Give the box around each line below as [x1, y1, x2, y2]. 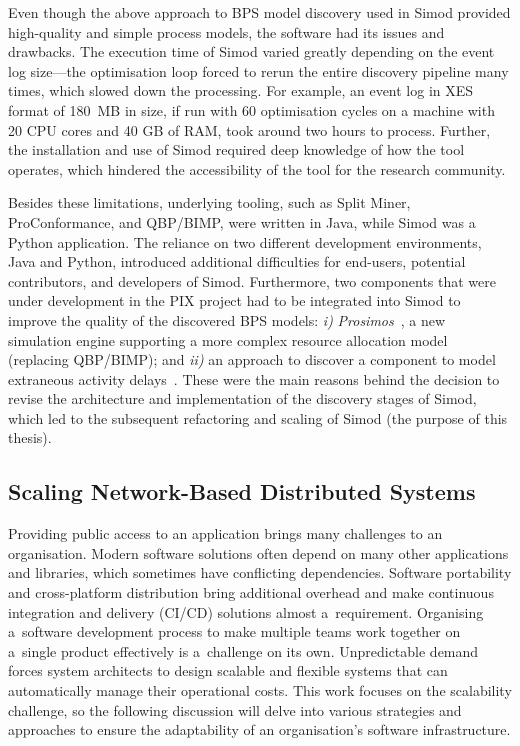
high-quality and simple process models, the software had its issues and [8, 21, 445, 42]
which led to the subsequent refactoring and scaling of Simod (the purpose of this [8, 407, 508, 428]
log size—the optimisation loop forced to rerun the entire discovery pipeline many [8, 60, 509, 81]
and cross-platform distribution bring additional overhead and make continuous [8, 582, 494, 603]
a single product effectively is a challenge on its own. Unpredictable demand [8, 640, 479, 661]
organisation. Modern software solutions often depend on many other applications [8, 542, 509, 563]
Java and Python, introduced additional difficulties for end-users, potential [8, 251, 466, 272]
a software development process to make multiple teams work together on [8, 621, 461, 642]
